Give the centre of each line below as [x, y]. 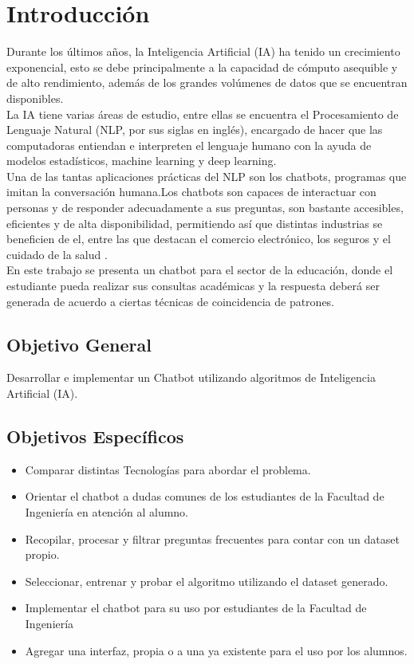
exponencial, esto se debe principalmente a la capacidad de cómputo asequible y [202, 67]
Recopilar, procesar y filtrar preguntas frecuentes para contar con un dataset [212, 538]
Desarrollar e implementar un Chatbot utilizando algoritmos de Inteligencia [191, 377]
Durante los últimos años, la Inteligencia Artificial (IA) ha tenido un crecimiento [203, 51]
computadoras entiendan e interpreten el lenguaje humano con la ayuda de [189, 145]
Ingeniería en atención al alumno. [107, 512]
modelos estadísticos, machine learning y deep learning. [142, 161]
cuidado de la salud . [57, 254]
